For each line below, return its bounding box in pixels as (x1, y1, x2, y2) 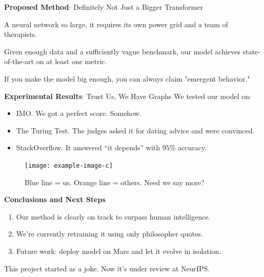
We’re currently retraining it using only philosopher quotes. (16, 228, 203, 239)
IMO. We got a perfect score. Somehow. (16, 108, 141, 118)
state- (242, 46, 260, 56)
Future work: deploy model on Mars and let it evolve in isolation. (16, 245, 221, 256)
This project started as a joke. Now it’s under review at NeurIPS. (4, 263, 210, 273)
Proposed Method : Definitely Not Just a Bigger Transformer (4, 2, 203, 12)
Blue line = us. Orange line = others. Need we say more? (25, 176, 205, 187)
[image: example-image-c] (25, 162, 113, 169)
